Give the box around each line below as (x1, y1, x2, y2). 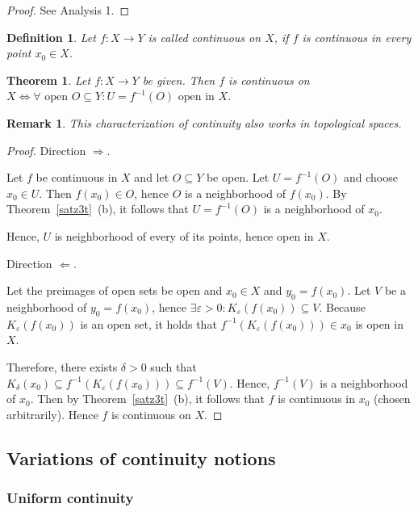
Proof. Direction (6, 141, 86, 158)
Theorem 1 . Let (6, 71, 91, 88)
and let (134, 169, 169, 186)
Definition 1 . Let (6, 28, 96, 45)
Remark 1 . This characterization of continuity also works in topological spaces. (6, 114, 402, 131)
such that (150, 358, 197, 375)
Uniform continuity (6, 487, 134, 507)
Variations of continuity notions (6, 445, 276, 470)
